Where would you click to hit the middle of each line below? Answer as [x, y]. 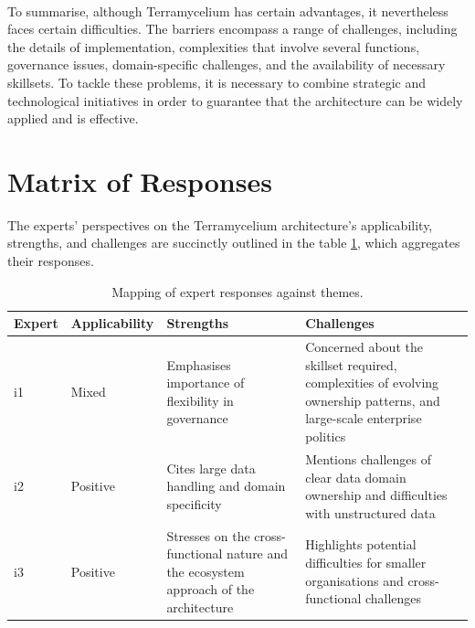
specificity [194, 503]
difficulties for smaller [366, 562]
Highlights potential [361, 544]
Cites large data [211, 468]
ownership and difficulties [376, 495]
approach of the [211, 589]
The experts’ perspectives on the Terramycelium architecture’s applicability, [220, 224]
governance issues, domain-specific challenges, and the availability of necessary [227, 64]
